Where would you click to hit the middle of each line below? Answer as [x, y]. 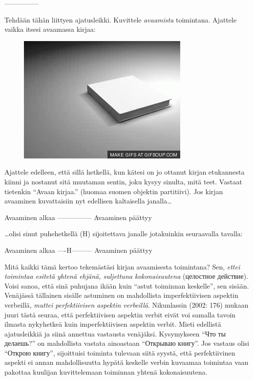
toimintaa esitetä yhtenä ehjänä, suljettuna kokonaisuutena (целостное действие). [126, 276]
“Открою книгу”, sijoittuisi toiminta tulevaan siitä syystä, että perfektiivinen [120, 352]
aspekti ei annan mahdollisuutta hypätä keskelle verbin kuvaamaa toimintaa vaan [126, 362]
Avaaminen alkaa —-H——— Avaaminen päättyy [78, 250]
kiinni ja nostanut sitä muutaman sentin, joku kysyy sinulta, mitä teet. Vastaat [123, 181]
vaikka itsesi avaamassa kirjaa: [50, 29]
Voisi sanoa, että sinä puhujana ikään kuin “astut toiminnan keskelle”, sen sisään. [127, 285]
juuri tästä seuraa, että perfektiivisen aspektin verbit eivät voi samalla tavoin [120, 314]
